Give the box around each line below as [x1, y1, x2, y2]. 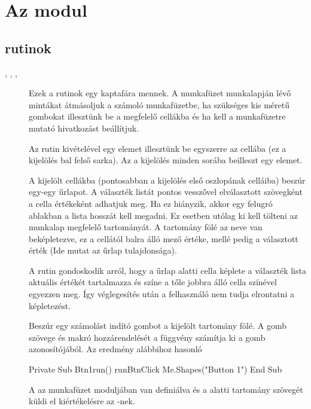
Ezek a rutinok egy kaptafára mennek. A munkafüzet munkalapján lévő [29, 87, 291, 99]
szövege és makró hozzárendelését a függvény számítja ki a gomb [29, 331, 266, 343]
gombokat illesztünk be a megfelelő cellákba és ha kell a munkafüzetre [29, 110, 286, 123]
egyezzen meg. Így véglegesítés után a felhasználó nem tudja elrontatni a [29, 288, 294, 300]
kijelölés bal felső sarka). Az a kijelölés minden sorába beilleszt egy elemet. [29, 154, 303, 166]
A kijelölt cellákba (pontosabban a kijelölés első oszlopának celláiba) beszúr [29, 173, 306, 186]
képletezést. [29, 299, 71, 312]
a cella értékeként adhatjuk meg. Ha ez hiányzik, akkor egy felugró [29, 197, 273, 209]
